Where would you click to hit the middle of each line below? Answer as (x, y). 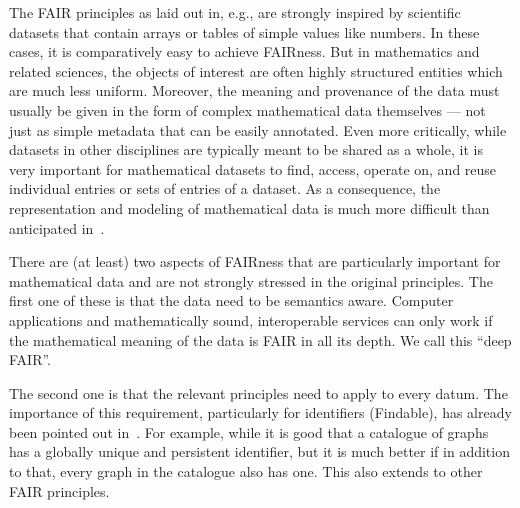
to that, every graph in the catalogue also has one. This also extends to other (246, 471)
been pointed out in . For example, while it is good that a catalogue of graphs (249, 431)
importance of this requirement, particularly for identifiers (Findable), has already (260, 412)
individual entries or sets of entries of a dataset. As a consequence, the (225, 188)
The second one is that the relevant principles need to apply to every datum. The (258, 392)
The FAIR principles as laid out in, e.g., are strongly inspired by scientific (235, 12)
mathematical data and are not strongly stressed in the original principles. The (251, 280)
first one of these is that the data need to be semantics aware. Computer (231, 300)
